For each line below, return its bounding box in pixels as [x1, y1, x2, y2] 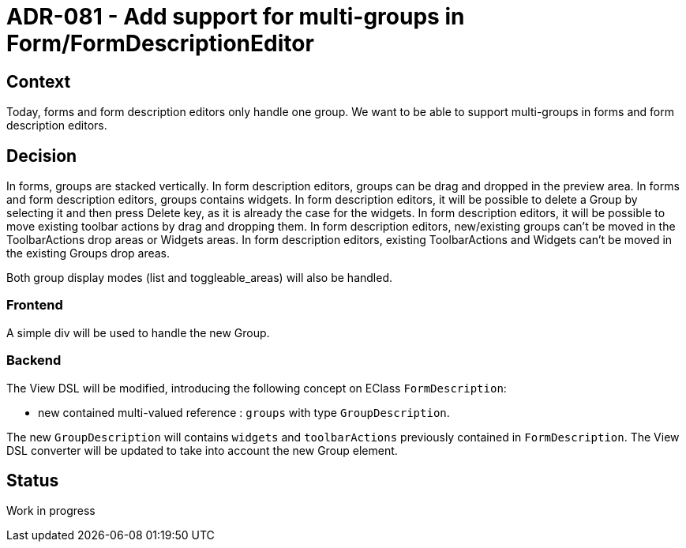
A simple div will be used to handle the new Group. [6, 325, 270, 340]
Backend [6, 352, 62, 369]
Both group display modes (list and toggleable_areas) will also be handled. [6, 271, 393, 285]
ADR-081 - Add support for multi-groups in [6, 3, 465, 30]
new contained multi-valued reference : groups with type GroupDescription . [38, 405, 450, 419]
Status [6, 470, 59, 490]
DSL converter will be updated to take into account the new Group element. [6, 443, 398, 457]
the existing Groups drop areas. [6, 246, 171, 261]
